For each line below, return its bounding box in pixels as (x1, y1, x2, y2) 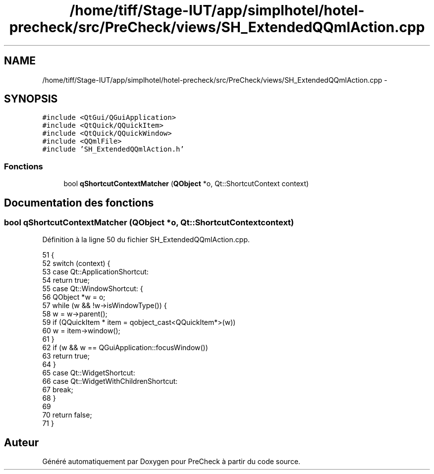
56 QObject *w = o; (42, 293, 106, 302)
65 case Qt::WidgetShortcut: (42, 369, 135, 377)
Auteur (4, 436, 39, 449)
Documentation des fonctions (4, 196, 154, 209)
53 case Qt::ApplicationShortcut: (42, 267, 149, 276)
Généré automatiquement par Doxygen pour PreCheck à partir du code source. (42, 457, 301, 466)
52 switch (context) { (42, 259, 110, 268)
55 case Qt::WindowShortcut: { (42, 284, 143, 293)
